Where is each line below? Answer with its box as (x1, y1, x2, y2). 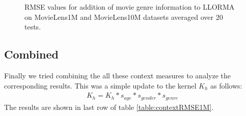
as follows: (210, 80, 242, 91)
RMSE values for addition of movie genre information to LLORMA (24, 2, 235, 12)
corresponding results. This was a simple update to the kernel (4, 80, 197, 91)
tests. (24, 21, 41, 32)
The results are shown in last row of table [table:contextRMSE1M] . (4, 101, 214, 112)
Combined (4, 46, 59, 62)
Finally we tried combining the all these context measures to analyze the (4, 70, 231, 80)
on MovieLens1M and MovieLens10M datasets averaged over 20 (24, 11, 223, 22)
